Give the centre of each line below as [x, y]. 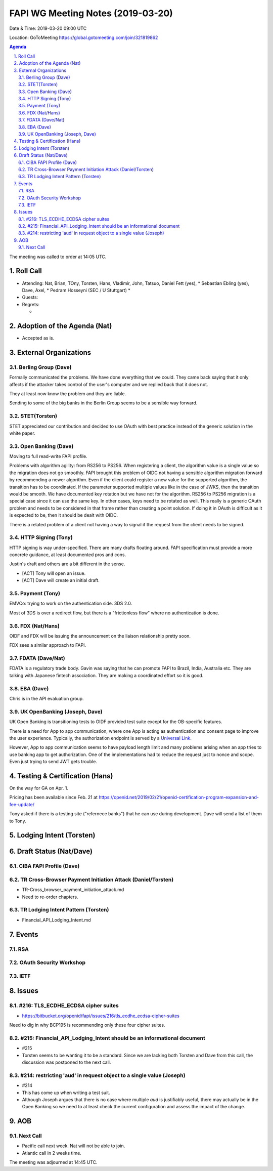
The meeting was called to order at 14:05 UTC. [58, 257]
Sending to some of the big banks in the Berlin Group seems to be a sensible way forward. [103, 403]
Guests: [30, 297]
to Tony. [18, 821]
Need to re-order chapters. [50, 897]
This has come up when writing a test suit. [66, 1093]
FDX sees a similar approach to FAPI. [48, 645]
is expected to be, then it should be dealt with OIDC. [64, 515]
